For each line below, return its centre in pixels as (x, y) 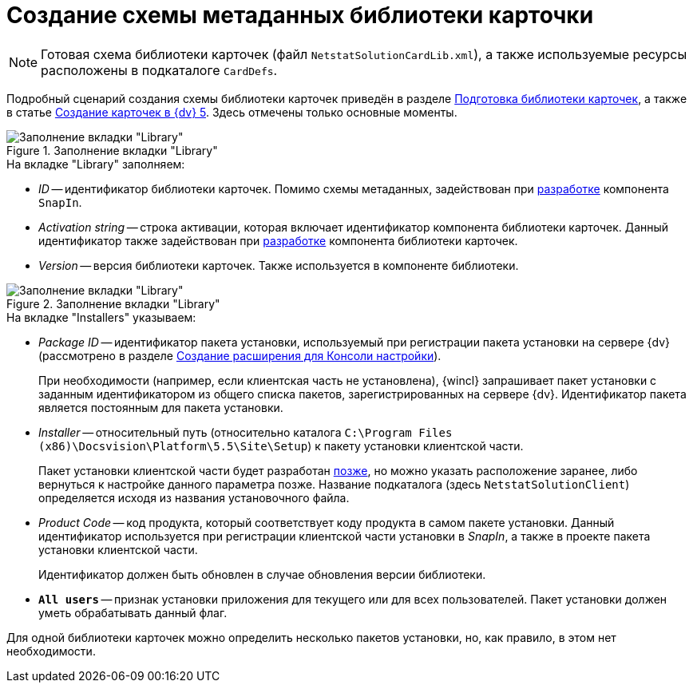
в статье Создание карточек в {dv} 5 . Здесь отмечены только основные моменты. (232, 112)
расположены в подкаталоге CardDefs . (159, 70)
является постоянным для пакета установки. (161, 407)
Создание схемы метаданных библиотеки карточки (300, 15)
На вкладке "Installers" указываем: (101, 317)
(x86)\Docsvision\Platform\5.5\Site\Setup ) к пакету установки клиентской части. (281, 445)
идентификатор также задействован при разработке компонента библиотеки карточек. (278, 240)
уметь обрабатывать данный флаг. (133, 612)
